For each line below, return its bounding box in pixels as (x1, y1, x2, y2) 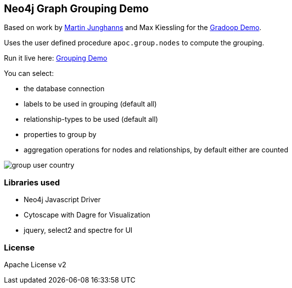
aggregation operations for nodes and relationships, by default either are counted (24, 145, 289, 154)
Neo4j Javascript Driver (24, 195, 101, 204)
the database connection (24, 84, 105, 93)
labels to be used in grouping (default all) (24, 100, 157, 108)
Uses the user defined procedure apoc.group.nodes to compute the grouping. (4, 38, 264, 47)
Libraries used (4, 177, 60, 187)
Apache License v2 (4, 260, 67, 269)
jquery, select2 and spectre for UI (24, 226, 133, 235)
